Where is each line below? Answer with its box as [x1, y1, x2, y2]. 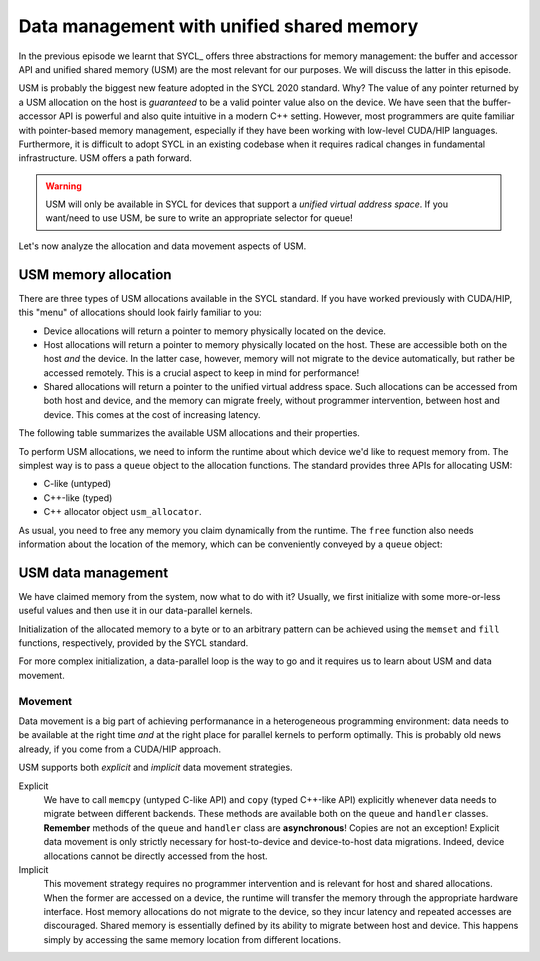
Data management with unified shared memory [18, 15, 419, 37]
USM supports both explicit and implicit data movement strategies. [18, 761, 294, 774]
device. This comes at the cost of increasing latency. [43, 408, 261, 420]
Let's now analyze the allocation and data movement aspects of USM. [18, 240, 307, 252]
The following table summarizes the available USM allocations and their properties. [18, 427, 360, 439]
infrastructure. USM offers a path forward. [18, 152, 192, 164]
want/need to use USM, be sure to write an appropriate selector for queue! [45, 212, 354, 224]
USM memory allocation [18, 266, 172, 283]
